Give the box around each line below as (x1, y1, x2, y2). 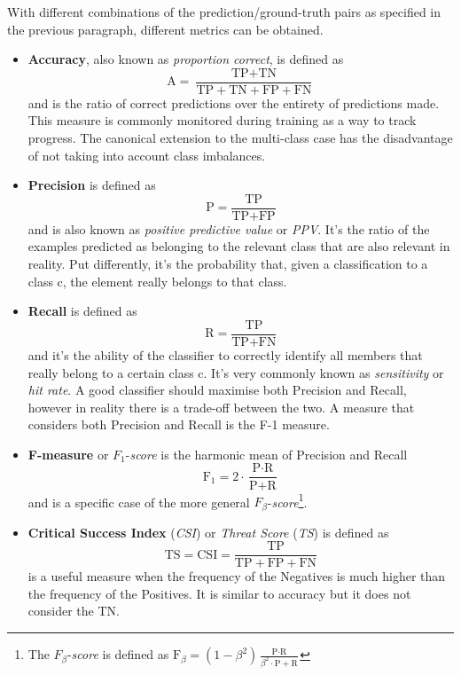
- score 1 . (267, 490, 308, 511)
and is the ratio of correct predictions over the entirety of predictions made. (27, 93, 440, 112)
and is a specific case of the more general (27, 492, 250, 511)
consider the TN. (27, 601, 120, 620)
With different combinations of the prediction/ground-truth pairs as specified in (7, 3, 441, 20)
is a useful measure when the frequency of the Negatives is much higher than (27, 567, 446, 585)
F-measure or (27, 444, 109, 463)
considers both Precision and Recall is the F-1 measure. (27, 415, 330, 434)
